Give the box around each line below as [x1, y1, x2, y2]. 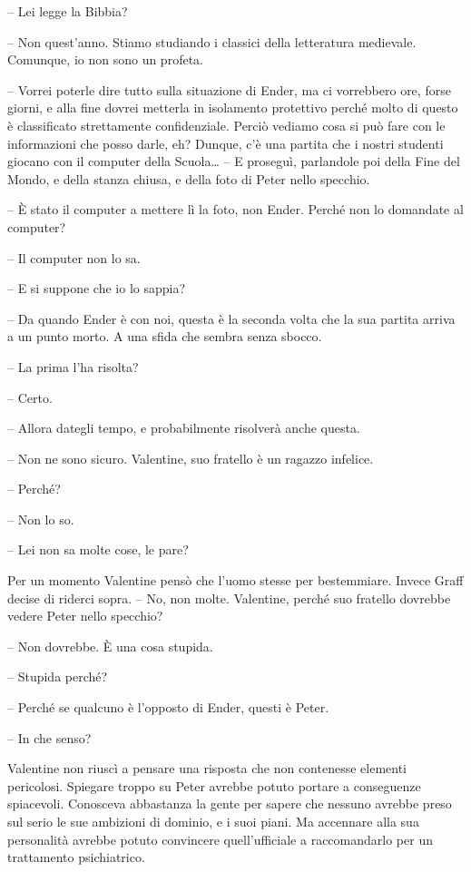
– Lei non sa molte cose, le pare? [7, 540, 189, 559]
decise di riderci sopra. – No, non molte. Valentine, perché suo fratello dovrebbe [7, 588, 451, 607]
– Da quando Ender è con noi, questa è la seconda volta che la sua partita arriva [7, 309, 456, 328]
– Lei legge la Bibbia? [7, 2, 128, 20]
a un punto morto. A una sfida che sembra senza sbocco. [7, 327, 322, 346]
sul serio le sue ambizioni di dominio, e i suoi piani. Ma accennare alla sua [7, 812, 419, 830]
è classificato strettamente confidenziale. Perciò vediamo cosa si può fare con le [7, 115, 446, 134]
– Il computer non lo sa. [7, 248, 141, 267]
